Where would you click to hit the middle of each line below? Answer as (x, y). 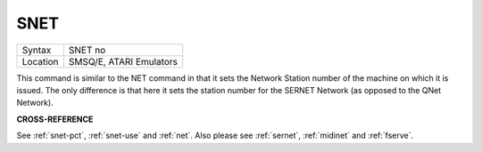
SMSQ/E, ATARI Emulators (123, 61)
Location (40, 61)
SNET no (87, 50)
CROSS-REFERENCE (55, 119)
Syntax (37, 50)
